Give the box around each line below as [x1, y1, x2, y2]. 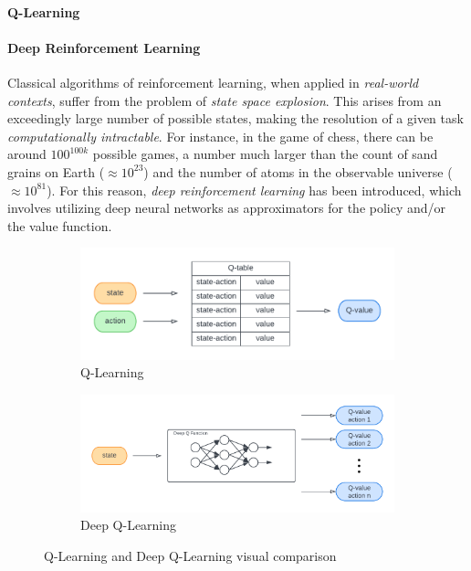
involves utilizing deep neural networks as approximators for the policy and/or [7, 198, 446, 217]
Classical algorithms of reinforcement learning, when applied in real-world [7, 72, 419, 91]
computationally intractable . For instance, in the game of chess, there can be [7, 126, 434, 145]
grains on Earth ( [7, 162, 105, 181]
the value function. [7, 216, 112, 235]
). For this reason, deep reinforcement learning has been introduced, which [47, 180, 462, 199]
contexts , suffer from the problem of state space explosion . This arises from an [7, 90, 442, 110]
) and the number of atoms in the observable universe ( [143, 162, 453, 181]
